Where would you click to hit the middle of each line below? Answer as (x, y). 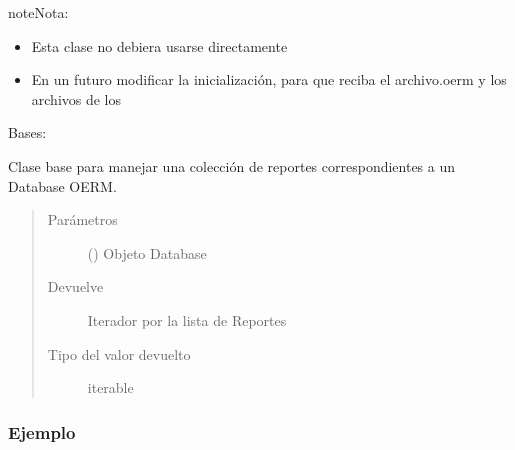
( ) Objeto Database (147, 252)
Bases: (27, 132)
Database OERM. (62, 185)
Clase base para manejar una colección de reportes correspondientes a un (232, 165)
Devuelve (75, 286)
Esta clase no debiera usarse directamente (159, 45)
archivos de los (76, 98)
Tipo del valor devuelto (119, 353)
